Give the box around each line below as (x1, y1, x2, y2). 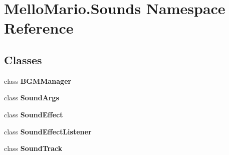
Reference (4, 18, 74, 38)
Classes (4, 52, 42, 67)
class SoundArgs (4, 92, 59, 103)
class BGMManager (4, 75, 72, 86)
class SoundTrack (4, 143, 63, 153)
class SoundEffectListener (4, 126, 92, 136)
